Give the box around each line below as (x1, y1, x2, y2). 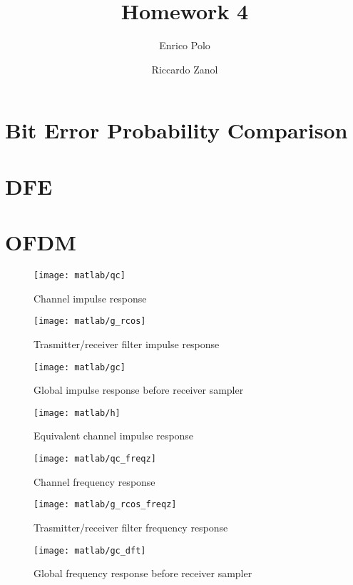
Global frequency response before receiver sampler (34, 566, 252, 581)
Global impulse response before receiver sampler (34, 382, 244, 397)
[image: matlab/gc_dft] (34, 545, 146, 556)
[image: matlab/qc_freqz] (34, 454, 156, 464)
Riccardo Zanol (151, 61, 218, 76)
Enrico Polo (159, 38, 210, 53)
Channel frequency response (34, 474, 155, 489)
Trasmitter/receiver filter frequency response (34, 519, 228, 534)
